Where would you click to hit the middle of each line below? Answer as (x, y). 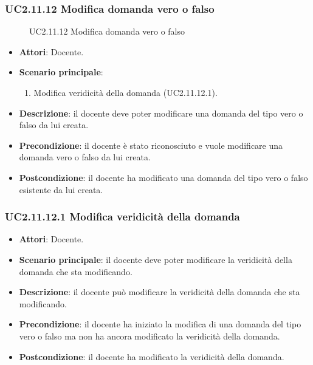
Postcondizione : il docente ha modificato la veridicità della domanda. (152, 356)
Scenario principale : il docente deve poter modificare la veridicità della (156, 259)
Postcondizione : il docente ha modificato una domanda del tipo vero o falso (163, 177)
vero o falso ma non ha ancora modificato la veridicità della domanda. (150, 336)
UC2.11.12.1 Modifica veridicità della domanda (122, 217)
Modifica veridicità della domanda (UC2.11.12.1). (126, 92)
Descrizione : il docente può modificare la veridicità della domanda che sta (160, 292)
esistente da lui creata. (61, 189)
